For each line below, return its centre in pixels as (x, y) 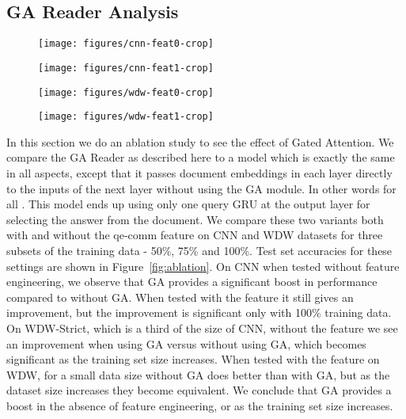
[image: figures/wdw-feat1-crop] (126, 117)
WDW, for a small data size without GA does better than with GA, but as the (198, 374)
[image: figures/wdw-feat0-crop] (126, 92)
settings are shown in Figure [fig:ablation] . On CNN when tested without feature (203, 266)
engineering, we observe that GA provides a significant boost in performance (192, 282)
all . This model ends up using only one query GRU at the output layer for (188, 204)
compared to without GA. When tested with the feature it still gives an (180, 297)
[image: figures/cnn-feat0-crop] (126, 44)
